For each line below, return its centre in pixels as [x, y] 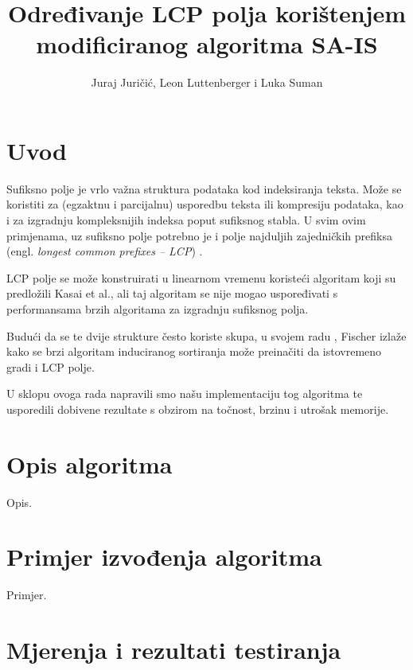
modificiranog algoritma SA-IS [207, 44]
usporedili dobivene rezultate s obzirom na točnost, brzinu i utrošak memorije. [198, 409]
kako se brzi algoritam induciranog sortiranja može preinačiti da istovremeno [194, 351]
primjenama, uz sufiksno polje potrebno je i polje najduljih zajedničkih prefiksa [199, 235]
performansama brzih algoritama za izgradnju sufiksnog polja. [158, 309]
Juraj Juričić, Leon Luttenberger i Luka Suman [207, 82]
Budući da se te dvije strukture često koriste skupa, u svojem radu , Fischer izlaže [206, 335]
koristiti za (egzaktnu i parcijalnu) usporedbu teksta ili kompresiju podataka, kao [205, 204]
